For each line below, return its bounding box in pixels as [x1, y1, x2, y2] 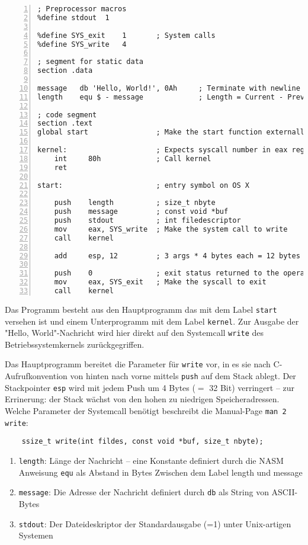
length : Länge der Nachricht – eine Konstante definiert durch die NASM [18, 454, 284, 466]
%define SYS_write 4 [37, 40, 127, 49]
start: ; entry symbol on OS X [37, 181, 249, 190]
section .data [37, 66, 93, 75]
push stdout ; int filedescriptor [54, 216, 241, 225]
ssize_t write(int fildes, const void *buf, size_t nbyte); [21, 437, 264, 446]
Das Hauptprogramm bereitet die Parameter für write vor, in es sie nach [5, 358, 271, 370]
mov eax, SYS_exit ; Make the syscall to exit [54, 278, 267, 287]
